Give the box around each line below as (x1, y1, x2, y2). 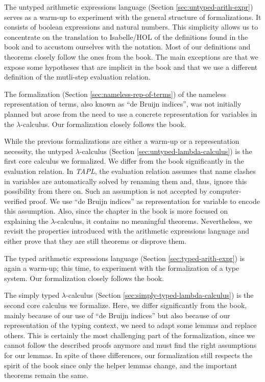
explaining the (4, 215, 49, 226)
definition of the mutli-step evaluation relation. (4, 71, 151, 82)
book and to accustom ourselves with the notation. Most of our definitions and (4, 41, 251, 52)
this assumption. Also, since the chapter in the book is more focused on (4, 206, 228, 216)
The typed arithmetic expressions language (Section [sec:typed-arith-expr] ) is (4, 252, 245, 263)
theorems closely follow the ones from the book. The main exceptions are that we (4, 51, 258, 62)
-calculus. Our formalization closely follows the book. (20, 118, 186, 129)
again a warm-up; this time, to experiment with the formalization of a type (4, 263, 239, 273)
